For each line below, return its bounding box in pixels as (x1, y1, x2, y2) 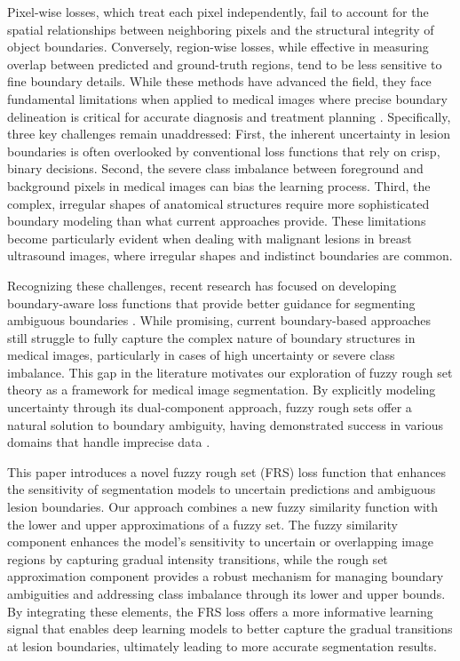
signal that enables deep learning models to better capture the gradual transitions (7, 619, 453, 638)
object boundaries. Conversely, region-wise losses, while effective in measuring (7, 37, 429, 56)
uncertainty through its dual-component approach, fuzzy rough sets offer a (7, 398, 412, 417)
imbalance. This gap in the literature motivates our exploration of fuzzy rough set (7, 362, 453, 381)
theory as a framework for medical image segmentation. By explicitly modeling (7, 380, 436, 399)
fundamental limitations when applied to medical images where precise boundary (7, 89, 448, 108)
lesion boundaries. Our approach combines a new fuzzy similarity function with (7, 498, 439, 516)
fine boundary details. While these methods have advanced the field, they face (7, 72, 432, 91)
